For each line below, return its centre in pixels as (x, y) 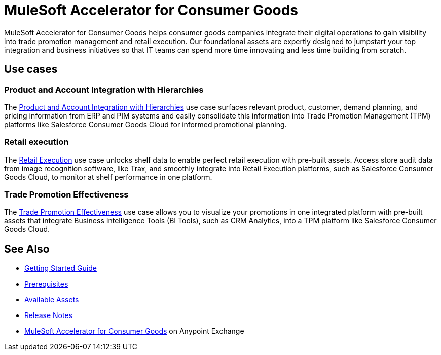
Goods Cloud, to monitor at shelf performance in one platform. (108, 177)
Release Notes (48, 315)
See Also (27, 249)
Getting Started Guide (61, 268)
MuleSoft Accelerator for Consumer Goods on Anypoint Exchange (134, 331)
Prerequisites (46, 284)
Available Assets (52, 300)
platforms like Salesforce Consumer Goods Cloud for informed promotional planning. (145, 124)
